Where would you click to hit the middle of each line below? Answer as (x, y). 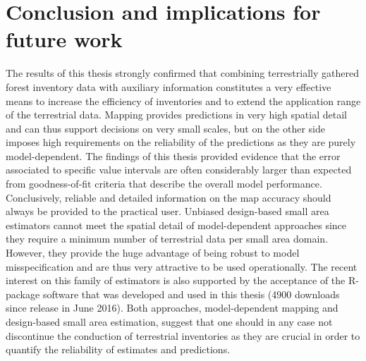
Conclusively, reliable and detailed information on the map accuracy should (169, 197)
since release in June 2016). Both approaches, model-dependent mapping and (172, 308)
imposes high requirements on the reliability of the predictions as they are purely (181, 142)
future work (64, 39)
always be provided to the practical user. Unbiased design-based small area (167, 211)
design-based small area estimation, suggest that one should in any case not (169, 322)
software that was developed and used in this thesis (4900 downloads (191, 294)
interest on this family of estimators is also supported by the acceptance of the (176, 280)
